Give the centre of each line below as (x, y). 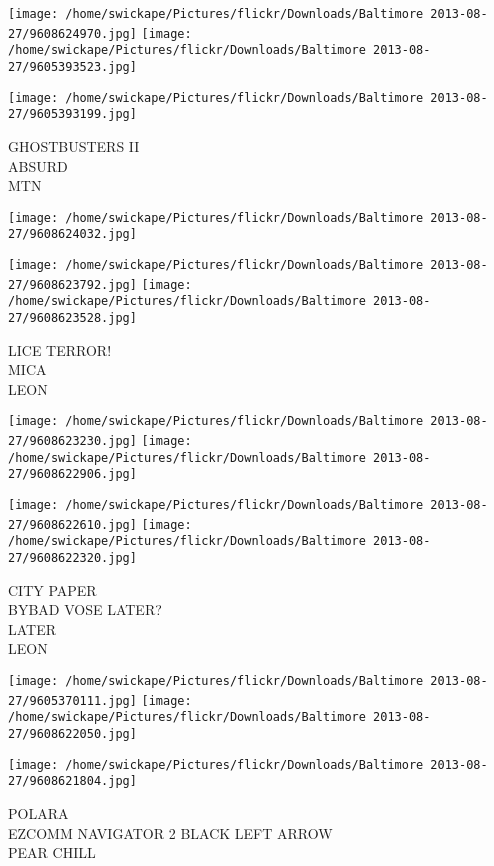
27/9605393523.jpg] (72, 66)
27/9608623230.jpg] (72, 441)
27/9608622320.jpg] (72, 558)
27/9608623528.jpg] (72, 318)
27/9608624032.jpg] (72, 234)
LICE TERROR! (60, 349)
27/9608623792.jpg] (72, 284)
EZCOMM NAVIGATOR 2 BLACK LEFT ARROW (170, 832)
